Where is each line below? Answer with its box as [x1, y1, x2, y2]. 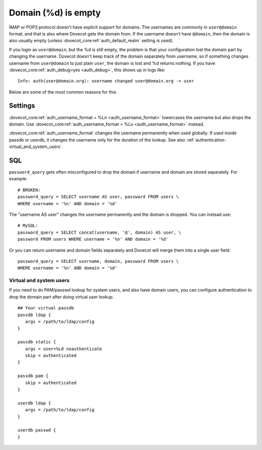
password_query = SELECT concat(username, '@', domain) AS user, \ [17, 229, 181, 235]
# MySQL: [17, 223, 38, 228]
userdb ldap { [17, 400, 51, 406]
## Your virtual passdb [17, 305, 74, 311]
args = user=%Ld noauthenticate [25, 346, 102, 352]
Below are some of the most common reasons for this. [9, 89, 117, 95]
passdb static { [17, 339, 56, 345]
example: [9, 176, 28, 182]
